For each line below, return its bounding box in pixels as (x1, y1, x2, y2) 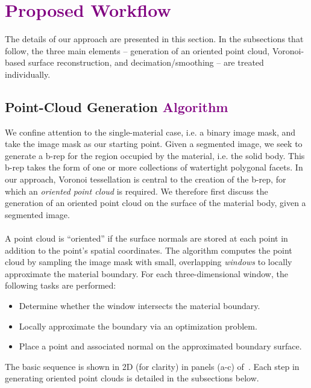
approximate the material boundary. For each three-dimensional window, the (5, 267, 288, 280)
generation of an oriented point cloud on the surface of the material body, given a (5, 196, 306, 209)
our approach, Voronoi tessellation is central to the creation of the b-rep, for (5, 173, 286, 186)
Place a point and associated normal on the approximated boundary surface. (19, 340, 302, 352)
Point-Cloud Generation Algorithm (5, 97, 228, 116)
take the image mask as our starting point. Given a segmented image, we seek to (5, 137, 303, 150)
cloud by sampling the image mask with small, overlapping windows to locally (5, 255, 292, 268)
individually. (5, 67, 51, 80)
